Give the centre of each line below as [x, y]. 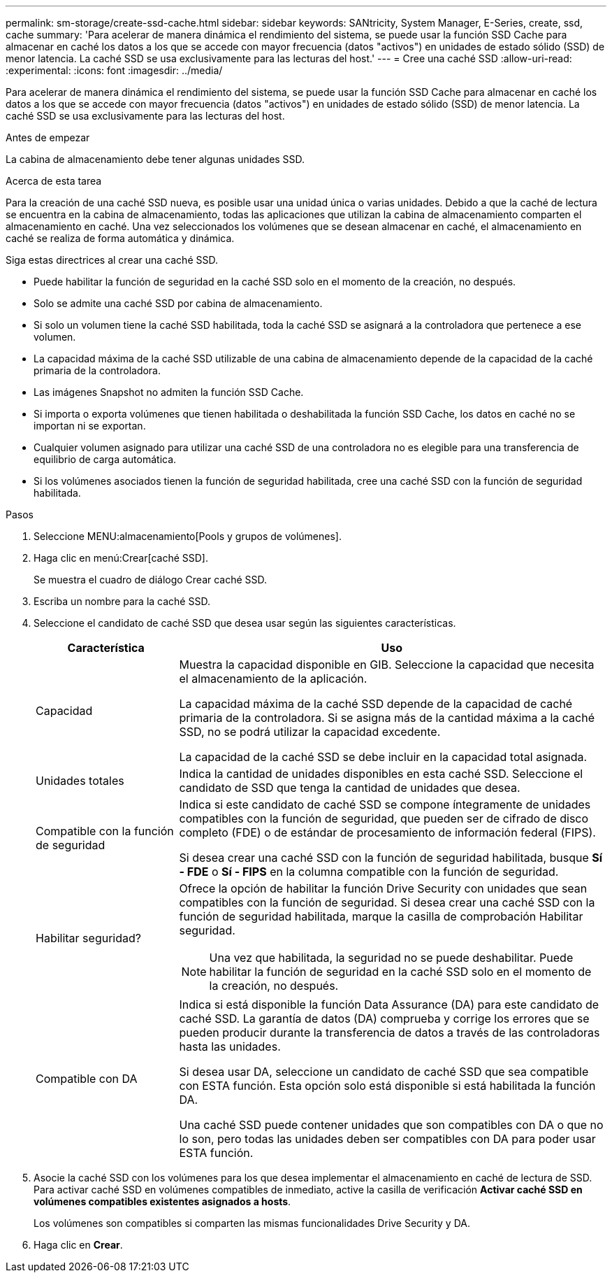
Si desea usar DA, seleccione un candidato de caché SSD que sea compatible [384, 1072]
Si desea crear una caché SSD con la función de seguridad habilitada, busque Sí [391, 858]
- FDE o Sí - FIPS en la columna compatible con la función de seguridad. [369, 872]
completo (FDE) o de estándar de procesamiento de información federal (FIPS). [387, 832]
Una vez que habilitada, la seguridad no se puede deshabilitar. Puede [391, 958]
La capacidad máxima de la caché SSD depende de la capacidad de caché [376, 704]
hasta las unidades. [230, 1046]
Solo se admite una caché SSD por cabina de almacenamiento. [178, 303]
